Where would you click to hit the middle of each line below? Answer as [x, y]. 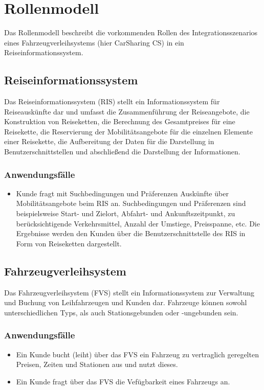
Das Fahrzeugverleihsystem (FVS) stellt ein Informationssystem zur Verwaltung [129, 292]
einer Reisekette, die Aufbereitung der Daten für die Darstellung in [109, 141]
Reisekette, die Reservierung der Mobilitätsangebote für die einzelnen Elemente [128, 131]
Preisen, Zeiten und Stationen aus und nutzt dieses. [97, 364]
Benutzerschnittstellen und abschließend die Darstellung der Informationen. [122, 152]
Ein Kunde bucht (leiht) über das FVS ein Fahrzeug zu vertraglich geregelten [137, 354]
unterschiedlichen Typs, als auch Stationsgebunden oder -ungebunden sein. [121, 312]
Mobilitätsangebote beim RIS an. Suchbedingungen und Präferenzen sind [131, 203]
